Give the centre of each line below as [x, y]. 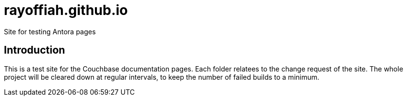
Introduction [35, 50]
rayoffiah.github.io [66, 10]
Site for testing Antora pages [50, 31]
